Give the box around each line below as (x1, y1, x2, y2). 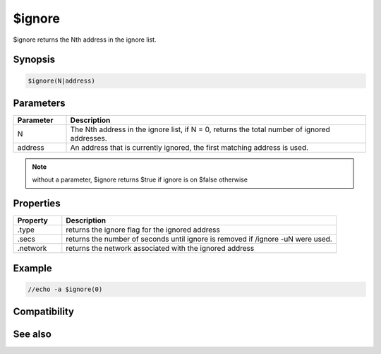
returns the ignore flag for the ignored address (66, 225, 220, 235)
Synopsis (13, 54, 56, 66)
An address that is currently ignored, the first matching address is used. (70, 143, 309, 153)
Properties (13, 198, 61, 210)
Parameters (13, 97, 66, 109)
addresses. (70, 134, 107, 143)
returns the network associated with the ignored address (66, 244, 255, 254)
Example (13, 262, 52, 274)
